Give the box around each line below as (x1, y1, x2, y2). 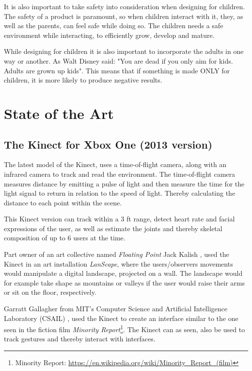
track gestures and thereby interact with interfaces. (4, 334, 156, 344)
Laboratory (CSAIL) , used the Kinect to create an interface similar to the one (4, 313, 238, 323)
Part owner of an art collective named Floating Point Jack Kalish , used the (4, 249, 229, 259)
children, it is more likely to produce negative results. (4, 75, 162, 85)
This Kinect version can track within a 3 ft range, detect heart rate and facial (4, 214, 235, 224)
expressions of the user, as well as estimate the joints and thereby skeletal (4, 223, 222, 233)
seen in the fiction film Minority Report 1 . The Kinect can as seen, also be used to (4, 323, 245, 334)
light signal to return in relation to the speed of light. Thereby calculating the (4, 188, 236, 198)
